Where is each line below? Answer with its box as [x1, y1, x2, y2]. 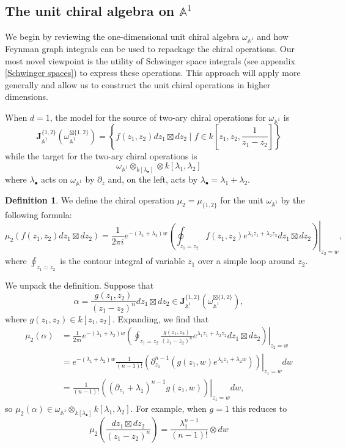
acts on [41, 173, 68, 186]
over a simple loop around [197, 254, 295, 267]
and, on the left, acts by [108, 173, 198, 186]
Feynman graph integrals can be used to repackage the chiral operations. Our [5, 42, 295, 55]
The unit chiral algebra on [5, 1, 175, 20]
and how [257, 30, 289, 43]
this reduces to [232, 401, 287, 414]
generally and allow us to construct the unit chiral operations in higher [5, 78, 271, 91]
